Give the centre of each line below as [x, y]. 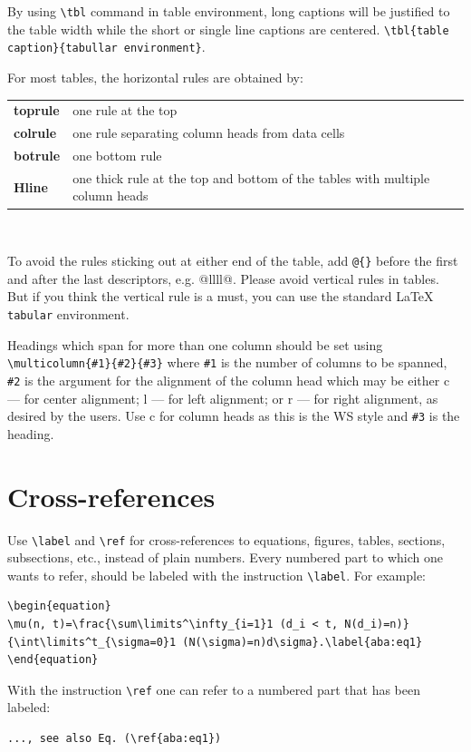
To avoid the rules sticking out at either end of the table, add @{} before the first [233, 261]
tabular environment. [68, 313]
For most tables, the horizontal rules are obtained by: [155, 77]
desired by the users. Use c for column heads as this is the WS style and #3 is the [234, 416]
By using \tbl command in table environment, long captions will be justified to [229, 11]
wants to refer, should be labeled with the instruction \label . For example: [217, 575]
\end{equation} [53, 660]
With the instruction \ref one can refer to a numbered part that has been [214, 689]
